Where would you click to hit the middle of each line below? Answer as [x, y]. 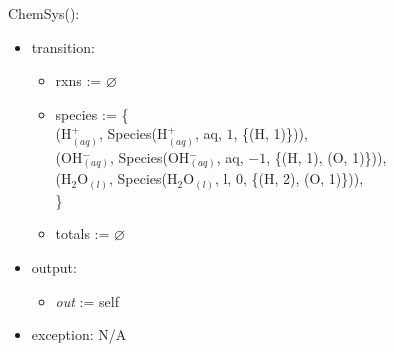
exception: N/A [79, 334]
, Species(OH [149, 156]
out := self [87, 300]
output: [54, 267]
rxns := [78, 80]
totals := [82, 233]
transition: [63, 46]
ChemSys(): [44, 13]
